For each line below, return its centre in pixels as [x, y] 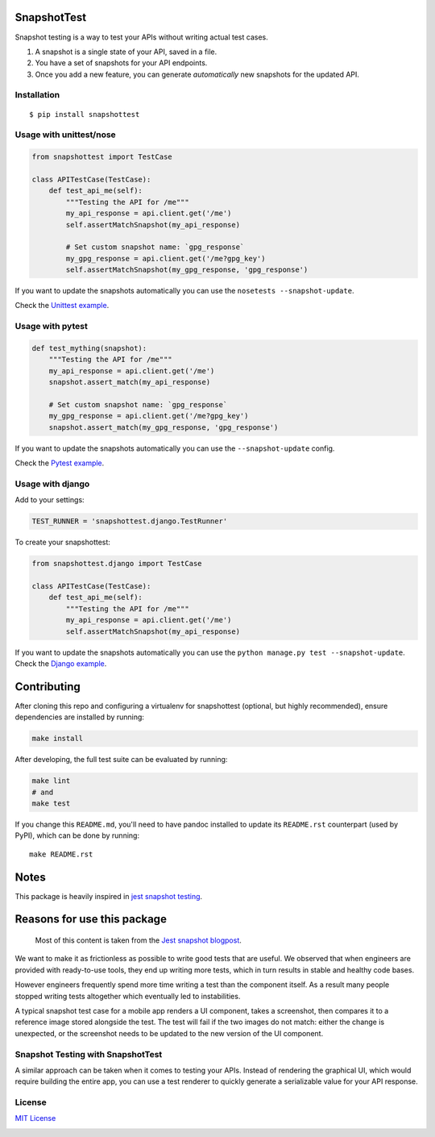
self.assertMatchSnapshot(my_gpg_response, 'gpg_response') [187, 270]
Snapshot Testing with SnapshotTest [89, 1054]
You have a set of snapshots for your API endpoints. [121, 63]
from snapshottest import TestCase [102, 157]
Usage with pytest [51, 327]
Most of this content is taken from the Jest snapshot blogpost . [138, 940]
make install [58, 739]
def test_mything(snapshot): [89, 348]
